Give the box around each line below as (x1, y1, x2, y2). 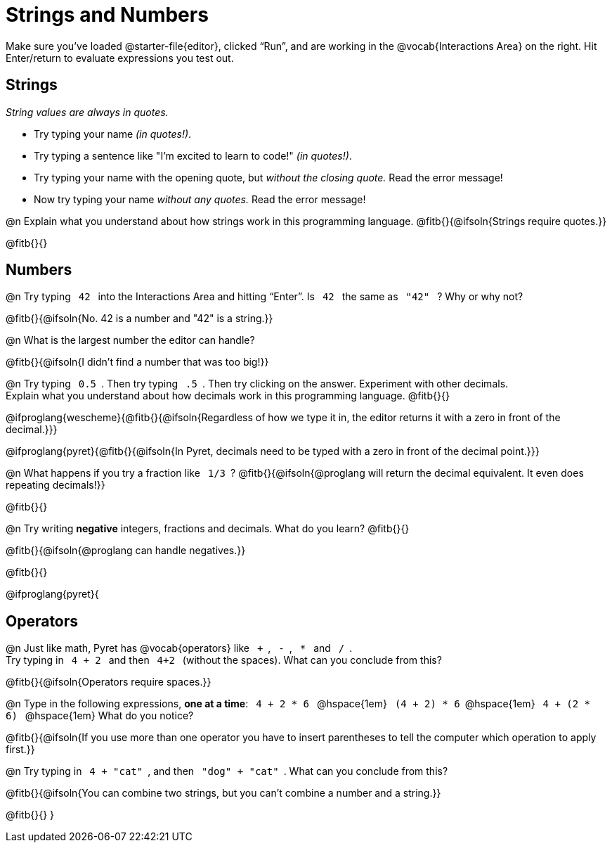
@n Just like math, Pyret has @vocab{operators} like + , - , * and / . (6, 642, 353, 655)
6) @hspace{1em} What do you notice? (6, 709, 194, 722)
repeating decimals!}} (6, 479, 105, 492)
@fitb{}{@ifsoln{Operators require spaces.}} (6, 676, 211, 688)
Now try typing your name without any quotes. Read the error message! (34, 193, 366, 205)
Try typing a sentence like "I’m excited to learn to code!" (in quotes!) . (34, 149, 352, 162)
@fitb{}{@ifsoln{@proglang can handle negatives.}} (6, 544, 246, 557)
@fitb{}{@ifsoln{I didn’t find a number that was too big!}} (6, 356, 269, 368)
